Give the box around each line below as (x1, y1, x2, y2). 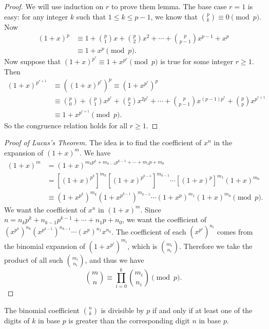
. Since (140, 204, 161, 215)
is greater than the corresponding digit (68, 315, 190, 325)
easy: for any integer (4, 11, 68, 22)
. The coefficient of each (111, 226, 186, 237)
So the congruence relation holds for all (4, 120, 128, 130)
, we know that (150, 11, 198, 22)
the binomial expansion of (4, 240, 85, 251)
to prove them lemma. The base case (111, 1, 227, 11)
